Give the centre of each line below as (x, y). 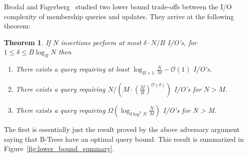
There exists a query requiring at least (72, 69)
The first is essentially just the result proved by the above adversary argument (122, 129)
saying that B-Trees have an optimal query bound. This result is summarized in (124, 139)
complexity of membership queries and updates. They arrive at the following (119, 16)
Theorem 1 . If (27, 42)
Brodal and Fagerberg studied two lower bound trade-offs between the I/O (118, 6)
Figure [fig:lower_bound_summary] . (59, 148)
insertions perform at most (101, 42)
